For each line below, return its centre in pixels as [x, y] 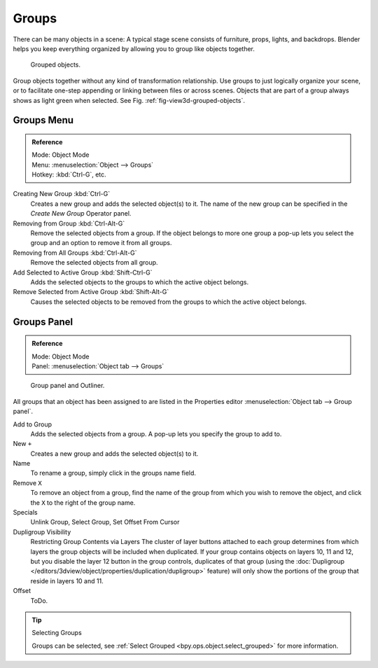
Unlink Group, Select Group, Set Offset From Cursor [105, 522]
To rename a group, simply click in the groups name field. [113, 473]
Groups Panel [43, 322]
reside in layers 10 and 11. [67, 580]
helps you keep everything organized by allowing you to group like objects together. [134, 48]
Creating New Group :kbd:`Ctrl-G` [62, 194]
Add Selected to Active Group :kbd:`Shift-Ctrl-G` [83, 272]
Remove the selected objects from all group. [94, 263]
